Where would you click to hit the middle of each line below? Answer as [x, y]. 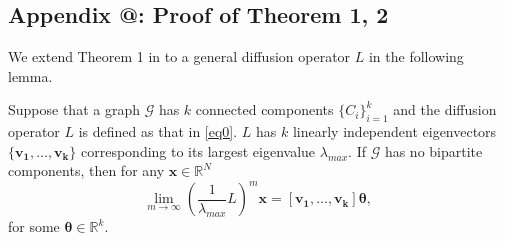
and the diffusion [445, 109]
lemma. [30, 75]
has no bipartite [433, 150]
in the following [416, 56]
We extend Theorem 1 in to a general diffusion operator [179, 56]
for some [34, 226]
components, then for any [86, 170]
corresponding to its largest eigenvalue [198, 150]
